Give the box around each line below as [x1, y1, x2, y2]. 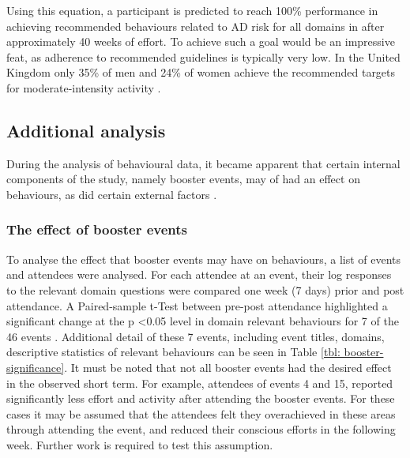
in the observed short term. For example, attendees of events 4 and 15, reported [6, 374, 393, 391]
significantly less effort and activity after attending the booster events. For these [6, 390, 395, 407]
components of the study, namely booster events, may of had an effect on [6, 171, 360, 187]
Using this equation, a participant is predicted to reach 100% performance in [6, 2, 378, 18]
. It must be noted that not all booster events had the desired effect [64, 359, 392, 375]
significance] [6, 359, 65, 375]
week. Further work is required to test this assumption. [6, 436, 273, 452]
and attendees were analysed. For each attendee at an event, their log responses [6, 266, 392, 283]
